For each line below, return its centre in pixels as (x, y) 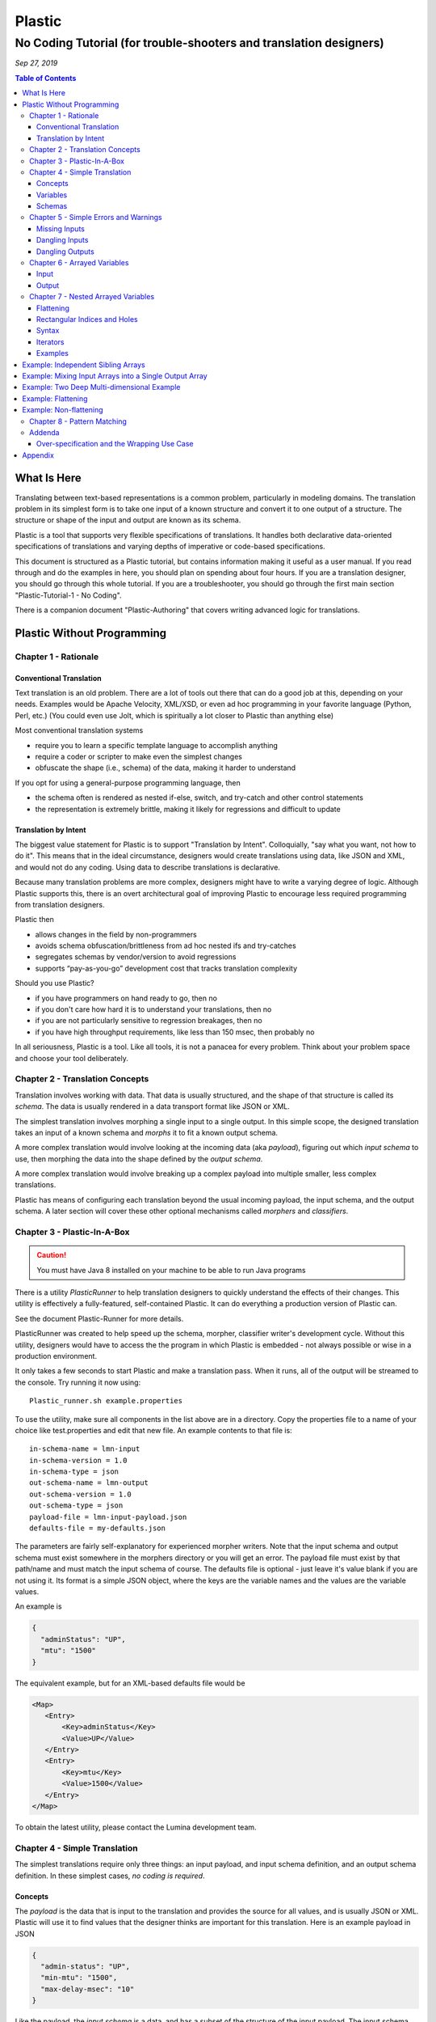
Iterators (50, 342)
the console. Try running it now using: (78, 1382)
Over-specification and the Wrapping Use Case (115, 444)
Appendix (38, 455)
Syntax (48, 331)
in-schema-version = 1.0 (78, 1460)
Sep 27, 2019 (36, 63)
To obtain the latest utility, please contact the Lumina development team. (136, 1827)
